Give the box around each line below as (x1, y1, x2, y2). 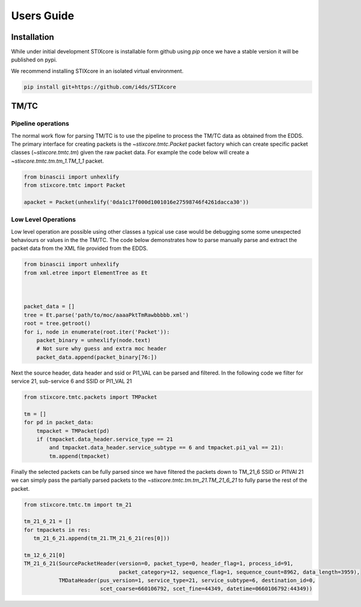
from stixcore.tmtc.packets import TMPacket (23, 394, 158, 400)
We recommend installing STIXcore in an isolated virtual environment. (11, 67, 184, 75)
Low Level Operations (11, 216, 76, 224)
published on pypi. (11, 56, 57, 63)
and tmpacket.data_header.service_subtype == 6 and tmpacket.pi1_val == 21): (49, 444, 284, 451)
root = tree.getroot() (23, 320, 91, 327)
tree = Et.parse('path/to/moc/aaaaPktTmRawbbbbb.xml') (23, 311, 189, 319)
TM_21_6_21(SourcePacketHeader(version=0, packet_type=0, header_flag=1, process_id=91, (23, 560, 294, 567)
